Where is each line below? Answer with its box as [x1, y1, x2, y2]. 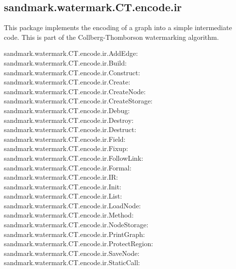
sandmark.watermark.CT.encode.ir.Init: [4, 181, 121, 191]
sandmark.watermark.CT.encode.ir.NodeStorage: [4, 219, 149, 230]
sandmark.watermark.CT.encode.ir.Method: [4, 210, 134, 220]
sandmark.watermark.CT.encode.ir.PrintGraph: [4, 229, 145, 239]
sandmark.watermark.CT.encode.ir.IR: [4, 172, 118, 182]
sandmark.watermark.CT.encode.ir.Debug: [4, 105, 130, 115]
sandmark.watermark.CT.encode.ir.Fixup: [4, 143, 128, 153]
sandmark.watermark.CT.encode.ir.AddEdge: [4, 48, 138, 58]
